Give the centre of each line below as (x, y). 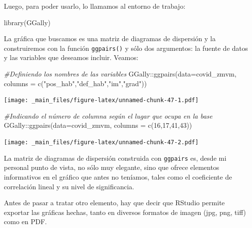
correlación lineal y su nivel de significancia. (69, 186)
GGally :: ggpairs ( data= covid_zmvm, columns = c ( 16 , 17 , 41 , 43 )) (98, 125)
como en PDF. (25, 221)
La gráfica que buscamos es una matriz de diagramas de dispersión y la (110, 38)
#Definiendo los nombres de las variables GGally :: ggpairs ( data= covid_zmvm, (120, 74)
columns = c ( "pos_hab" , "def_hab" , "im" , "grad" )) (76, 83)
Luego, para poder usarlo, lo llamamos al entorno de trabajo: (95, 6)
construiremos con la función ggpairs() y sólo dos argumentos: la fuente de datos (126, 48)
